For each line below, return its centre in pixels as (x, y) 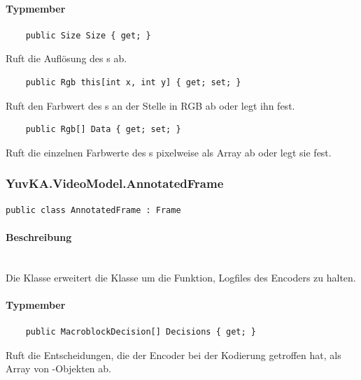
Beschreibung (39, 236)
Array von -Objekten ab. (58, 368)
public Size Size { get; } (88, 35)
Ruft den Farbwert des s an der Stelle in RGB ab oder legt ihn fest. (150, 105)
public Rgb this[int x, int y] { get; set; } (133, 82)
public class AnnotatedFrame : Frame (93, 210)
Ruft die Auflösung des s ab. (66, 58)
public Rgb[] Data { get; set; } (103, 130)
